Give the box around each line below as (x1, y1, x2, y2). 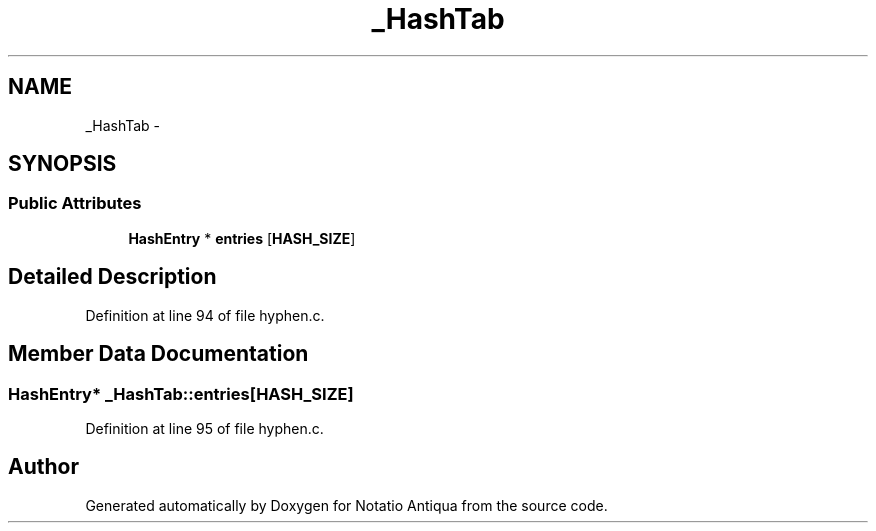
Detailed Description (8, 264, 217, 290)
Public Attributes (8, 193, 142, 214)
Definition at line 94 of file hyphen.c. (85, 306, 325, 324)
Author (8, 454, 79, 480)
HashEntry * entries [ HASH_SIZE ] (128, 229, 356, 247)
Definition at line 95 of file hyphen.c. (85, 419, 324, 437)
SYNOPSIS (8, 151, 117, 177)
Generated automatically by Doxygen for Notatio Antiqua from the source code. (85, 496, 608, 514)
